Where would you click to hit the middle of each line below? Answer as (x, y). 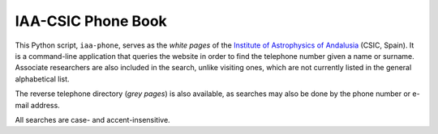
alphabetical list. (42, 79)
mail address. (37, 105)
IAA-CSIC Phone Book (91, 21)
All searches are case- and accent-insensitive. (92, 119)
